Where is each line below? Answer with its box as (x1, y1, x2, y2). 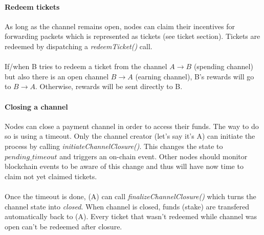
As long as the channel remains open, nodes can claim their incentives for (5, 20, 235, 31)
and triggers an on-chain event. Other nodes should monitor (59, 151, 248, 161)
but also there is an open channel (5, 71, 109, 81)
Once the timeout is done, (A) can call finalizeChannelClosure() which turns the (5, 190, 256, 201)
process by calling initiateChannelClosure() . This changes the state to (5, 140, 223, 151)
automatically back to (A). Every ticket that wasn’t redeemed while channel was (5, 211, 257, 222)
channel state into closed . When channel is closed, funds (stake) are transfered (5, 201, 250, 211)
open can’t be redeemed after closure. (5, 221, 122, 231)
